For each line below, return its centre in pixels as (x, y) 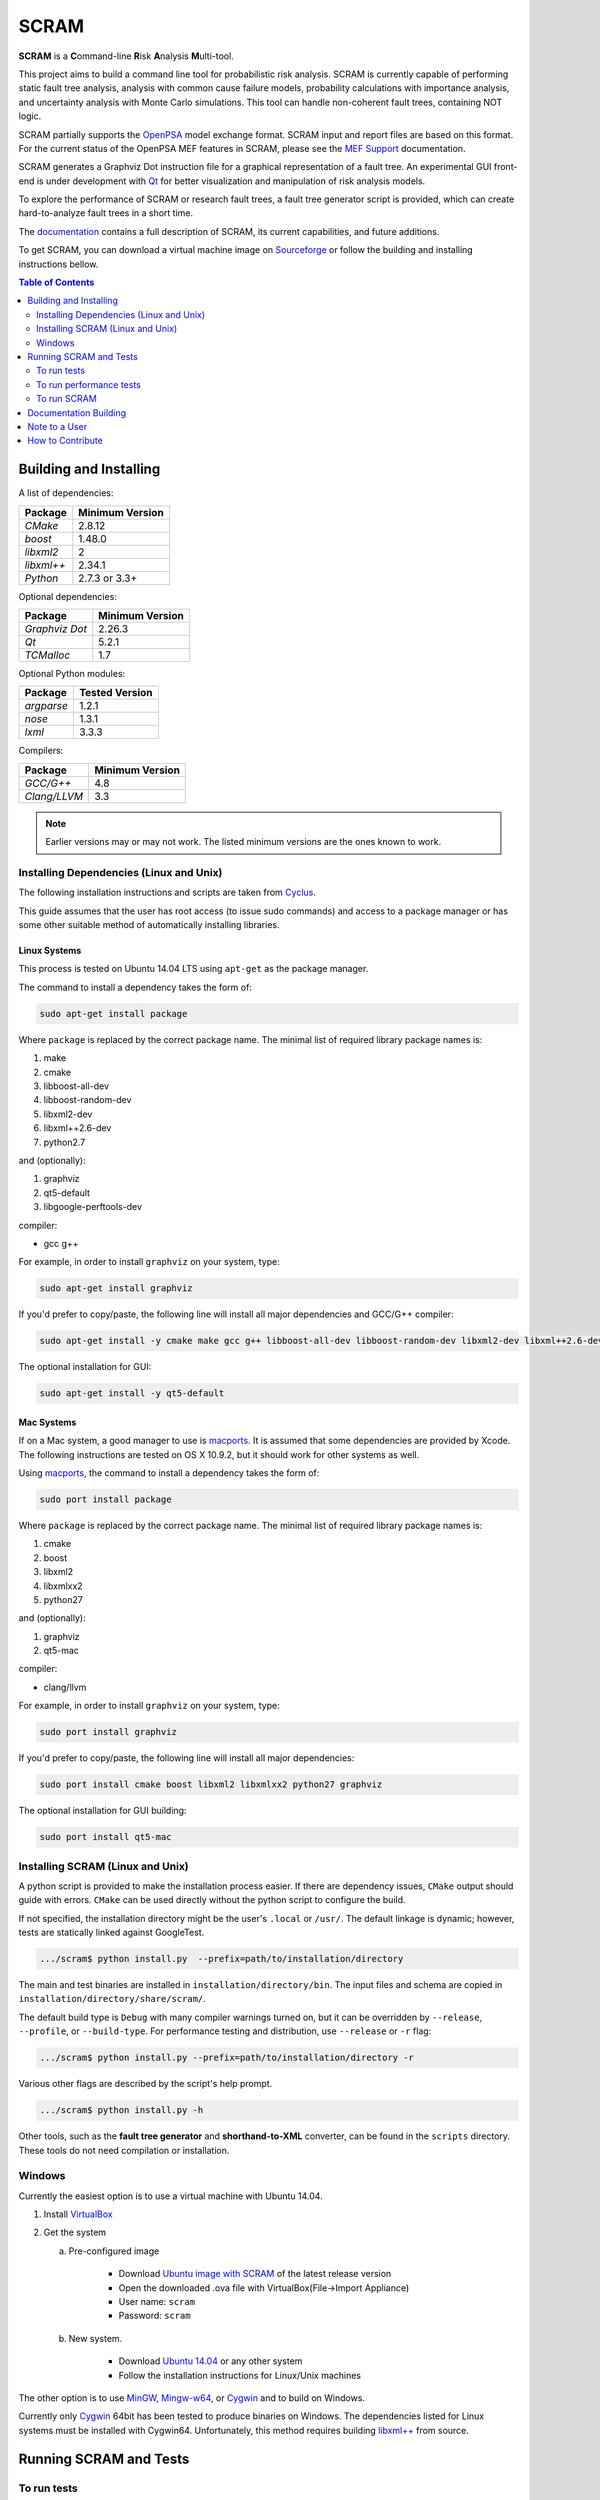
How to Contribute (65, 441)
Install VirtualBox (78, 2214)
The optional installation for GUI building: (102, 1811)
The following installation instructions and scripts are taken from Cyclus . (167, 892)
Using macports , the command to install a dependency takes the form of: (169, 1473)
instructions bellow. (58, 264)
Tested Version (116, 693)
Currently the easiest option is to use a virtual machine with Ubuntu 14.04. (171, 2196)
